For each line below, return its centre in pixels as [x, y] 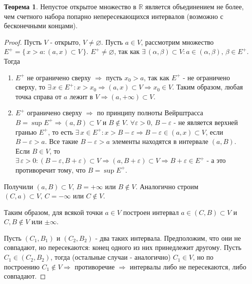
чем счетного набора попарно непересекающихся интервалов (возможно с [114, 16]
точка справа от [39, 96]
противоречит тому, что [50, 169]
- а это [216, 160]
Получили [19, 186]
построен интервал [151, 212]
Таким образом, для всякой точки [53, 212]
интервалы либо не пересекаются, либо [188, 266]
